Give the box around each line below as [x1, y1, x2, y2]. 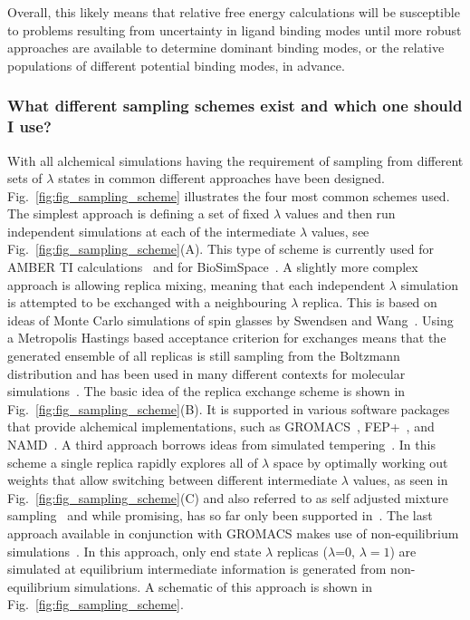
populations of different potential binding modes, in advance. [7, 55, 345, 74]
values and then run [284, 204, 396, 223]
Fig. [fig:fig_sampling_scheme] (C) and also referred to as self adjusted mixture [7, 488, 448, 507]
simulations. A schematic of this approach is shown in [74, 576, 373, 596]
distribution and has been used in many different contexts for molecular [7, 363, 406, 383]
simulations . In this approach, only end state [7, 541, 262, 560]
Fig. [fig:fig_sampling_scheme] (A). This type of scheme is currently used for [7, 239, 434, 258]
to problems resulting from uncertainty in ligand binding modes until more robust [7, 20, 462, 39]
